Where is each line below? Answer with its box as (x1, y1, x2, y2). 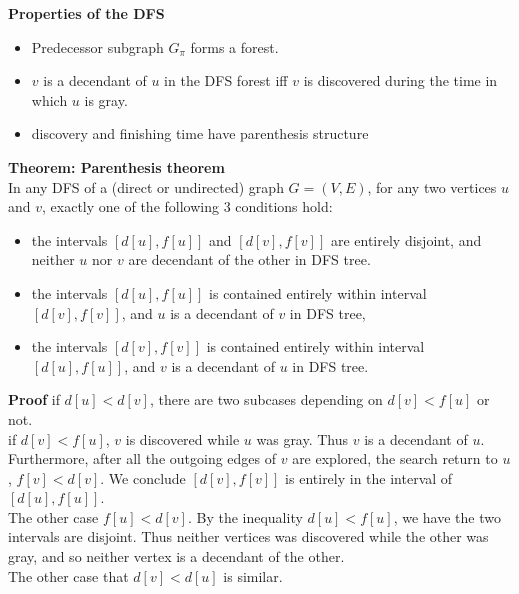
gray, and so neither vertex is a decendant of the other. (8, 546, 345, 567)
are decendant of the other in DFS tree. (128, 249, 371, 270)
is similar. (223, 565, 283, 586)
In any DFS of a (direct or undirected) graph (8, 176, 284, 197)
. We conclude (100, 467, 186, 488)
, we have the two (393, 506, 501, 527)
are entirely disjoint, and (330, 229, 482, 250)
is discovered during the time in (303, 70, 498, 91)
